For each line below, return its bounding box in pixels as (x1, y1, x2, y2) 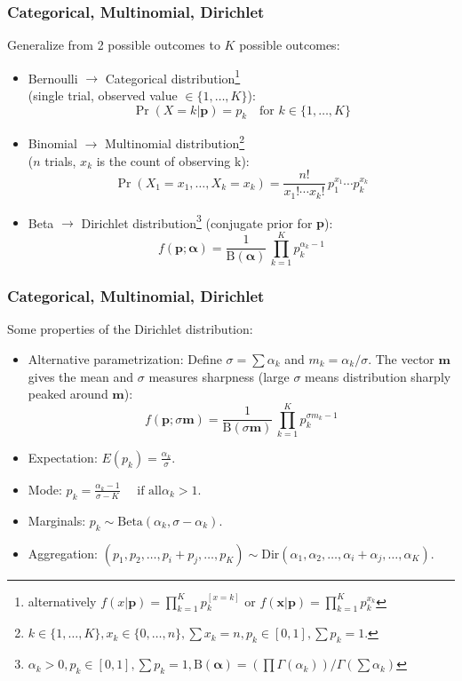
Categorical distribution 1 (105, 66, 241, 87)
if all (137, 484, 162, 497)
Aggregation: (28, 543, 99, 562)
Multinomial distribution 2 (104, 131, 245, 153)
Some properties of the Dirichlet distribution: (7, 320, 253, 338)
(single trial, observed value (28, 86, 178, 105)
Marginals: (28, 511, 86, 529)
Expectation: (28, 447, 98, 466)
